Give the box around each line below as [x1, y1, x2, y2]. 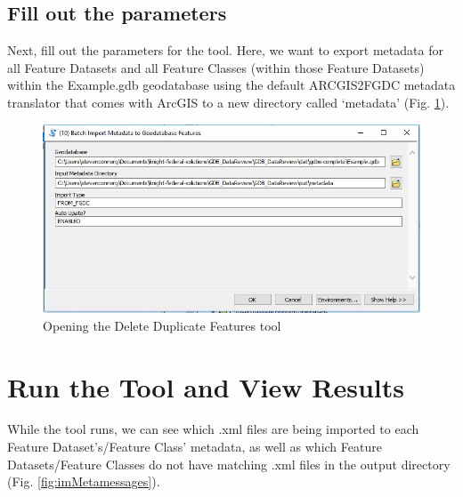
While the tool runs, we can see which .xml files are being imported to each [7, 420, 419, 438]
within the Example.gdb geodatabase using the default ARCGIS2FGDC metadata [7, 76, 456, 94]
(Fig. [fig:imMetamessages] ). [7, 472, 160, 491]
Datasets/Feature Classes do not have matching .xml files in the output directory [7, 454, 451, 473]
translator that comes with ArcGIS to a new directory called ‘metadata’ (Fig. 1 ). [7, 92, 450, 111]
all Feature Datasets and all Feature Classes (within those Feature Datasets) [7, 58, 425, 76]
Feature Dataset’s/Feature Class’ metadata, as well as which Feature [7, 437, 382, 456]
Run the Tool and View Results [7, 368, 404, 405]
